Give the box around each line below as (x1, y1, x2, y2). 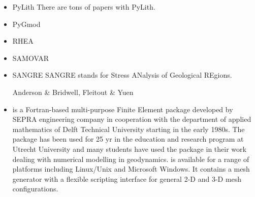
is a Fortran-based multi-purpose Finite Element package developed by (12, 104, 233, 114)
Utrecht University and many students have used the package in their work (12, 143, 246, 154)
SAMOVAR (12, 52, 49, 63)
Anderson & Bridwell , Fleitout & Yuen (12, 86, 134, 97)
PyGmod (12, 18, 41, 29)
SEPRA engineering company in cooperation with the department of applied (12, 114, 251, 124)
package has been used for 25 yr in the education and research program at (12, 134, 244, 144)
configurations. (12, 183, 58, 194)
